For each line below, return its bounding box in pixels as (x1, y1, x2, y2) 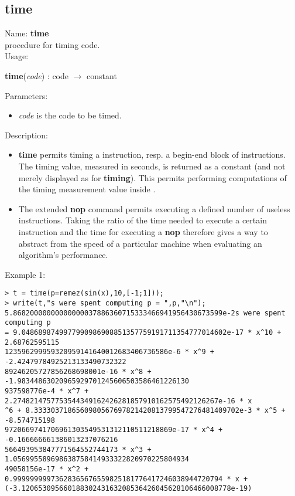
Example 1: (5, 268, 46, 280)
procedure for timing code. (5, 38, 100, 50)
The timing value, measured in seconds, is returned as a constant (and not (18, 159, 286, 172)
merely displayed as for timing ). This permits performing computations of (18, 171, 287, 184)
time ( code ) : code (5, 69, 69, 81)
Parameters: (5, 89, 48, 101)
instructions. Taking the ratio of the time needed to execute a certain (18, 214, 267, 226)
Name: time (5, 27, 49, 39)
